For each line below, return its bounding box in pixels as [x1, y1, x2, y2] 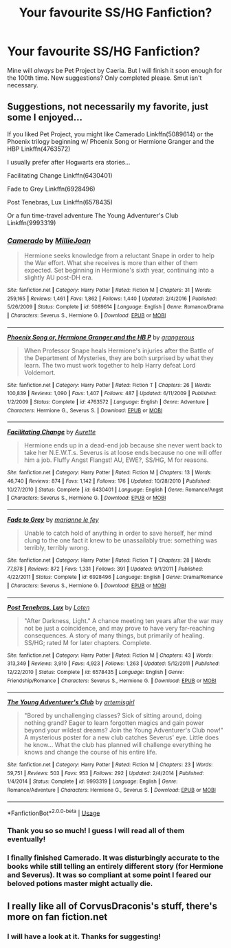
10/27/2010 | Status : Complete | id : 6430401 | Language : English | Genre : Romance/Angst [7, 486, 223, 493]
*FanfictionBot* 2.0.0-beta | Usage [7, 808, 100, 817]
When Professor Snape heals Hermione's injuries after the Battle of [23, 346, 214, 355]
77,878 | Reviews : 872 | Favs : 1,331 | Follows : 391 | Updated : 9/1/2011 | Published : [7, 565, 203, 572]
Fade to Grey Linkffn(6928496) [7, 185, 96, 193]
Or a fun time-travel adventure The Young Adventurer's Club [7, 211, 179, 220]
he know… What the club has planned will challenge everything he [23, 741, 212, 749]
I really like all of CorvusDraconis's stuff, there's [7, 900, 218, 912]
